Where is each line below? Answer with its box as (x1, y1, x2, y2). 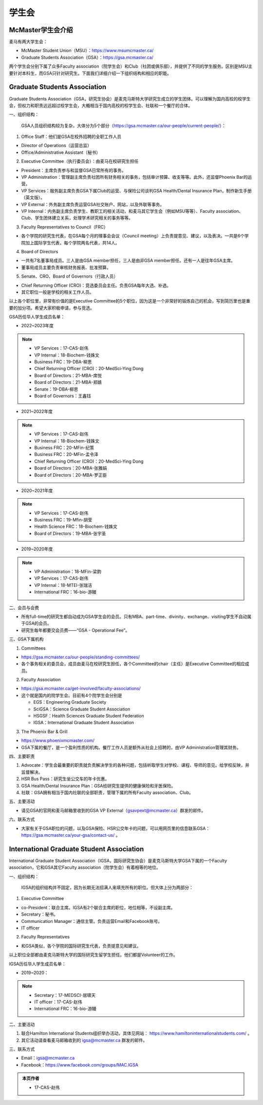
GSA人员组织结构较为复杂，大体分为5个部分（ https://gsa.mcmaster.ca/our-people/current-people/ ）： (21, 122, 226, 129)
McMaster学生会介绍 (9, 26, 73, 34)
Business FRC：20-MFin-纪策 (34, 445, 94, 450)
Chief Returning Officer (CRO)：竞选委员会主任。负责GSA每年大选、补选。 (21, 282, 171, 288)
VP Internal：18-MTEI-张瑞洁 (34, 582, 93, 588)
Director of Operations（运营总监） (21, 143, 92, 149)
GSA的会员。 (25, 620, 52, 626)
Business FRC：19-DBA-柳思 (34, 359, 92, 365)
